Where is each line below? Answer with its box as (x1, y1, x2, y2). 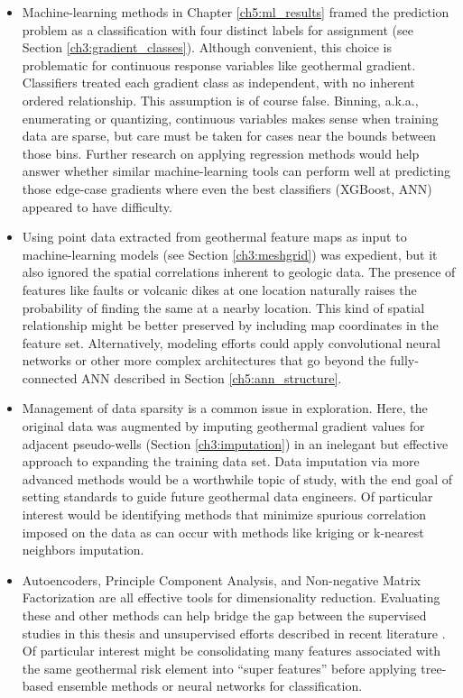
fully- (389, 351, 419, 370)
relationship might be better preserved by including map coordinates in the (22, 316, 439, 335)
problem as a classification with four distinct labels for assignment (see (22, 20, 413, 39)
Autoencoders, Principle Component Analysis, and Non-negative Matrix (22, 570, 421, 589)
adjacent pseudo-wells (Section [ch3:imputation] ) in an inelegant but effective (22, 434, 449, 453)
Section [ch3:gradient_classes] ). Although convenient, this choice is (22, 38, 392, 57)
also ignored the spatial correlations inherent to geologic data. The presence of (22, 262, 456, 281)
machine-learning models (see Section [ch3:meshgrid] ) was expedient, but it (22, 244, 438, 263)
